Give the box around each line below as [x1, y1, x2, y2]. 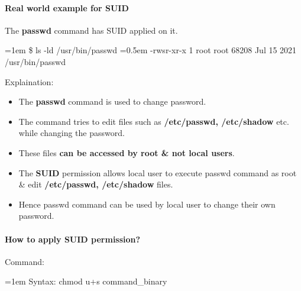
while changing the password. [18, 127, 125, 139]
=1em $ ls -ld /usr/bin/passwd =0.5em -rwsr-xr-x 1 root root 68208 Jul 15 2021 [5, 44, 297, 56]
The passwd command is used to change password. [18, 95, 206, 108]
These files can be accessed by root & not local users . [18, 146, 235, 159]
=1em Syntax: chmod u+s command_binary [5, 275, 167, 287]
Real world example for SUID [5, 1, 129, 14]
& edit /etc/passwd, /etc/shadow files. [18, 178, 173, 190]
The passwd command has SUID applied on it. [5, 24, 178, 36]
